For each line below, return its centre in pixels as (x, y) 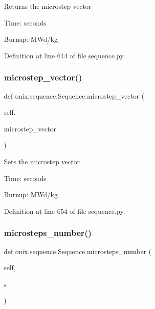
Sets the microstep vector (42, 161)
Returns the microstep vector (48, 6)
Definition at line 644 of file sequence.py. (65, 55)
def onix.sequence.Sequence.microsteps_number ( (78, 251)
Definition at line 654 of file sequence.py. (65, 211)
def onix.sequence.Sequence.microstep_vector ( (74, 95)
